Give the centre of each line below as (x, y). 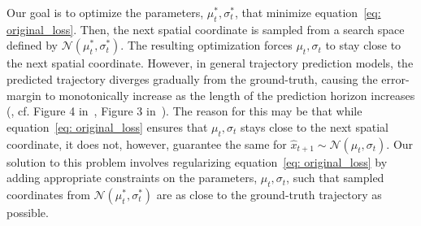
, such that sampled (335, 178)
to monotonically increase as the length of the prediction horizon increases (230, 95)
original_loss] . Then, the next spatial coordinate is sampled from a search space (206, 29)
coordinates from (48, 194)
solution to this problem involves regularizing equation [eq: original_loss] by (197, 161)
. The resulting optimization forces (206, 45)
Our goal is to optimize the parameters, (105, 12)
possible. (28, 212)
